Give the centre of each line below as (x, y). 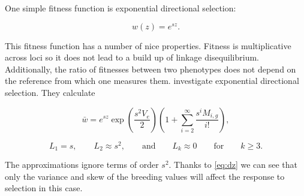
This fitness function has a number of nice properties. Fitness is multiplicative (148, 45)
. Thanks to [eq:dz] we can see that (233, 165)
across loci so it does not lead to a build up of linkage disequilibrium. (132, 57)
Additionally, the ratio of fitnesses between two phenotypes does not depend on (151, 69)
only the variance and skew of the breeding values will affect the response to (145, 176)
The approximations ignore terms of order (82, 165)
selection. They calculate (50, 92)
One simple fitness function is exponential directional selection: (121, 8)
